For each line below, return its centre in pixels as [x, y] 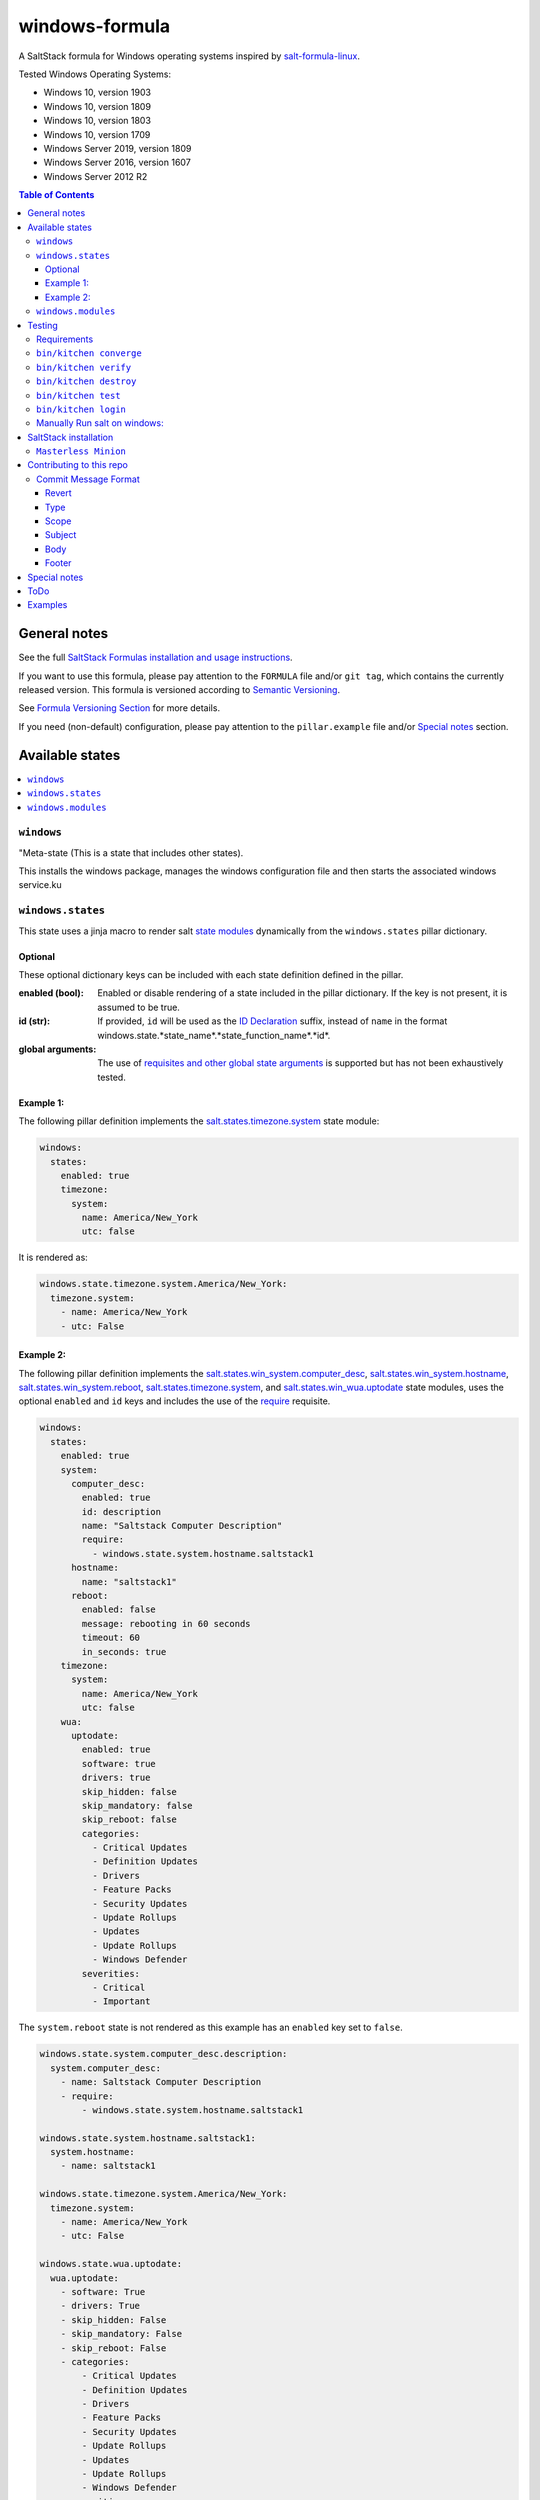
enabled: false [119, 1609]
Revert [58, 493]
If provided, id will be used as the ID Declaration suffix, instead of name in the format [272, 1021]
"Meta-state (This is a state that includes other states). [131, 852]
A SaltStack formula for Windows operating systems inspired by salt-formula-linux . [189, 56]
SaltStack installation [70, 437]
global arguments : [57, 1049]
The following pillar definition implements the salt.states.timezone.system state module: [199, 1121]
